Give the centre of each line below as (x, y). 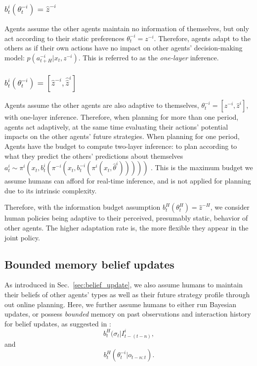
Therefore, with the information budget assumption (83, 207)
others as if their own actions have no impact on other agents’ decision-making (124, 48)
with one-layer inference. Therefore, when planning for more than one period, (122, 117)
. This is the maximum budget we (202, 167)
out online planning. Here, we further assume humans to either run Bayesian (120, 304)
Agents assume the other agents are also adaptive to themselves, (102, 105)
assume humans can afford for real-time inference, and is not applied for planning (128, 181)
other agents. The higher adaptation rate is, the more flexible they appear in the (127, 228)
